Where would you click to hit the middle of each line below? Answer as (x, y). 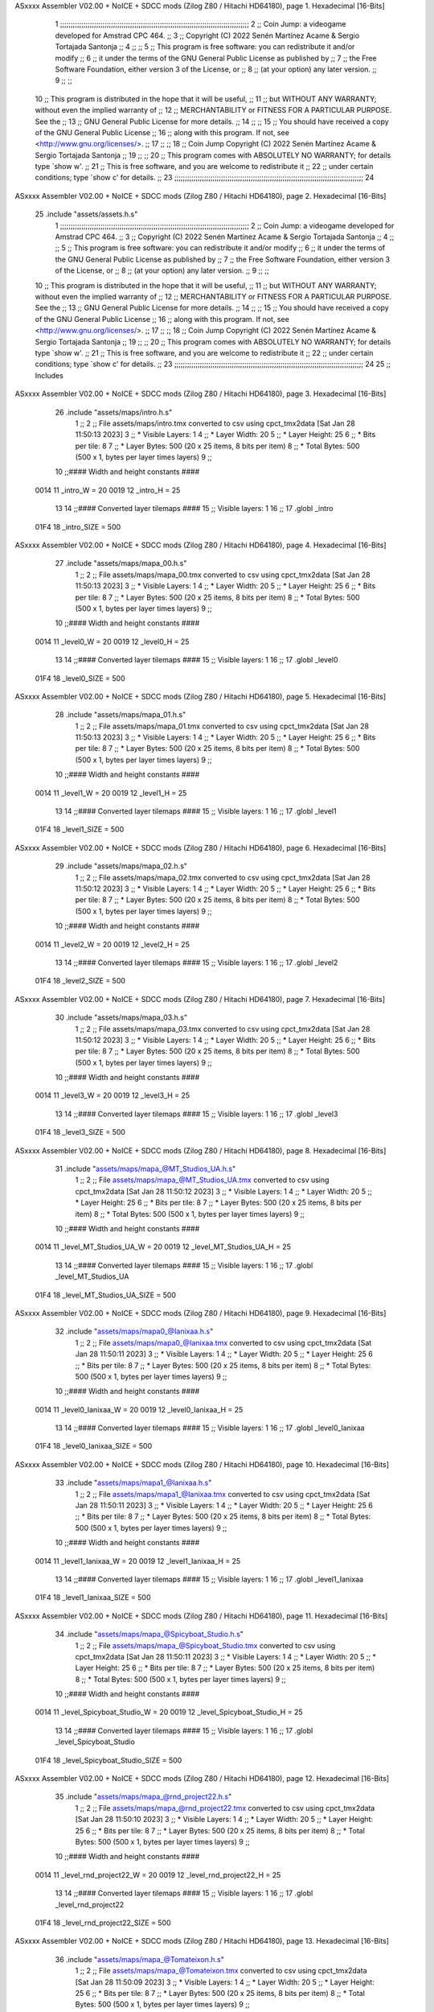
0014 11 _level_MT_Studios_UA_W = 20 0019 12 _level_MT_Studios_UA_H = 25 (163, 1247)
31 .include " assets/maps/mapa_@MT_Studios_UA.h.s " (145, 1169)
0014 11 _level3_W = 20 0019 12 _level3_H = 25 (113, 1095)
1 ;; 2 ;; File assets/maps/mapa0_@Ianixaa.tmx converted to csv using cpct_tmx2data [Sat (223, 1342)
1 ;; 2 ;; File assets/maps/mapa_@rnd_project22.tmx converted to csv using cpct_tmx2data (225, 1808)
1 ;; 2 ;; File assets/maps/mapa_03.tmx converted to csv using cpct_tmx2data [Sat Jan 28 (223, 1029)
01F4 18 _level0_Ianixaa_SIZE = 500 (94, 1446)
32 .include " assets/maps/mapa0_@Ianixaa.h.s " (134, 1331)
